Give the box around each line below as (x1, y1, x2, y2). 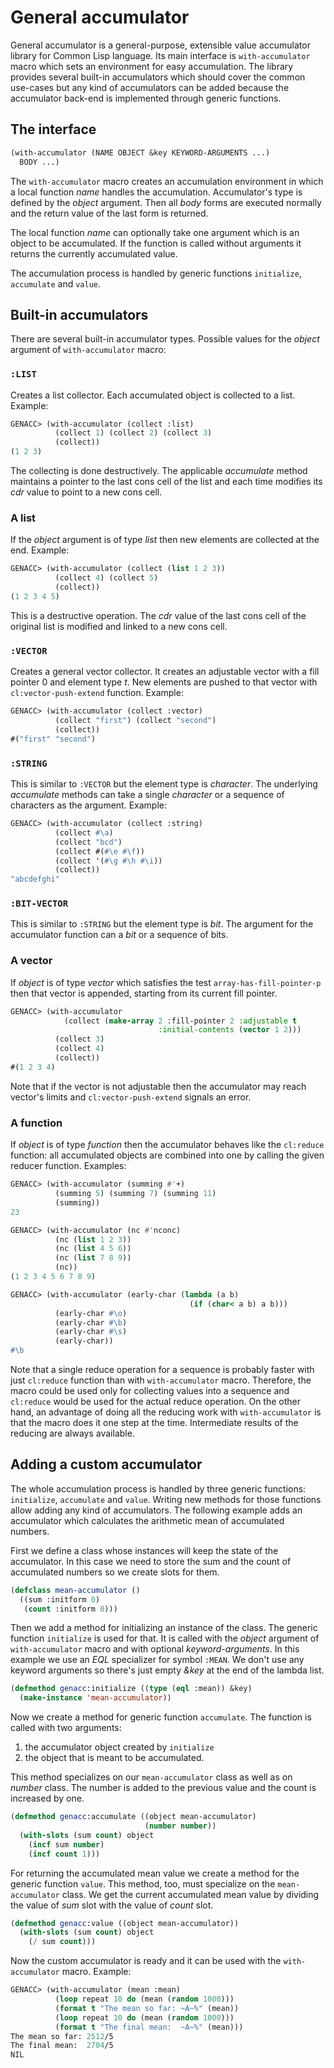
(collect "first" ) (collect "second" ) (54, 716, 217, 726)
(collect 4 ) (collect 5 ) (54, 573, 159, 583)
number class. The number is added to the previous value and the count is (10, 1782, 317, 1794)
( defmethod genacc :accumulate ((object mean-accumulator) (10, 1812, 257, 1822)
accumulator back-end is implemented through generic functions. (10, 92, 282, 104)
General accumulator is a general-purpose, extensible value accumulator (10, 39, 311, 51)
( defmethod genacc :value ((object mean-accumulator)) (10, 1918, 240, 1928)
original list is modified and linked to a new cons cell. (10, 620, 228, 632)
